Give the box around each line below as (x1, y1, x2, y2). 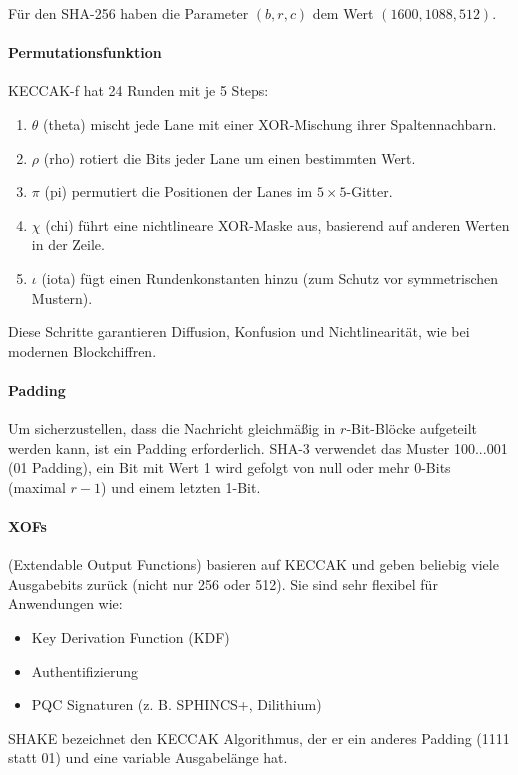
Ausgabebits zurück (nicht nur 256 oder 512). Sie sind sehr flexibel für (8, 573, 438, 594)
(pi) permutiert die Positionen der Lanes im (44, 181, 313, 202)
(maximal (8, 476, 66, 497)
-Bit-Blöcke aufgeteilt (346, 418, 478, 439)
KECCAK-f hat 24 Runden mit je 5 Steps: (8, 80, 269, 101)
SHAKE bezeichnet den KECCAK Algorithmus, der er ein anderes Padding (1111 (8, 727, 510, 748)
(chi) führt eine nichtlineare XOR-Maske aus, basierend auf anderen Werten (45, 214, 510, 235)
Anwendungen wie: (8, 593, 123, 614)
